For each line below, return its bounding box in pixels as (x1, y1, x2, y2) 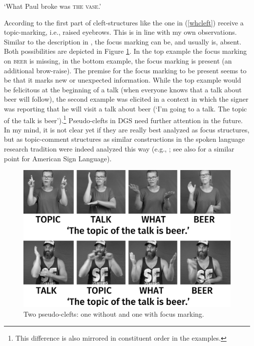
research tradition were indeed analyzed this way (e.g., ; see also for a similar (4, 143, 234, 153)
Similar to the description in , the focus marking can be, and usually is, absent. (4, 36, 241, 46)
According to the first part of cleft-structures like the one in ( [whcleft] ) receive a (4, 17, 244, 27)
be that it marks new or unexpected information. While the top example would (4, 75, 241, 85)
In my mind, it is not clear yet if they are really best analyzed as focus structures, (4, 124, 250, 134)
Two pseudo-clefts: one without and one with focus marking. (23, 309, 204, 319)
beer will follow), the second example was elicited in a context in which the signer (4, 94, 249, 104)
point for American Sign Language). (4, 153, 112, 163)
